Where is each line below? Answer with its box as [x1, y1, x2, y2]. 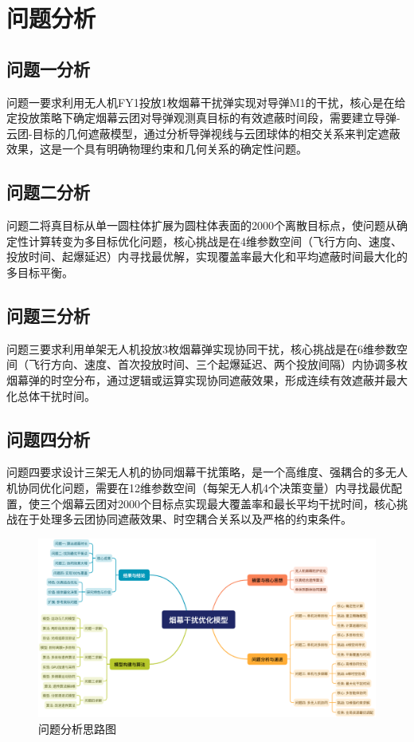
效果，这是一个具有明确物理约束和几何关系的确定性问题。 [6, 140, 307, 157]
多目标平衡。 [6, 263, 73, 280]
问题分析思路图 [38, 720, 116, 736]
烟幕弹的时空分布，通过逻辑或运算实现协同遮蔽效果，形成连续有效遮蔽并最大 [6, 371, 408, 388]
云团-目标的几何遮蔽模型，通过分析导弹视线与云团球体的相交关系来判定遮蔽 [6, 124, 400, 141]
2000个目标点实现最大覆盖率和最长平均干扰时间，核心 [117, 495, 396, 511]
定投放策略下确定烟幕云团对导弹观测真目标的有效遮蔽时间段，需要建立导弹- [6, 109, 400, 126]
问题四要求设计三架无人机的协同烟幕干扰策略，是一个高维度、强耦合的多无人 [6, 464, 408, 480]
